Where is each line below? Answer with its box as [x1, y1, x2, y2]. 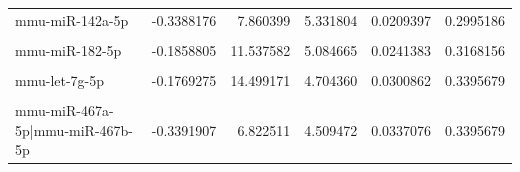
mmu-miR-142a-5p [15, 9, 129, 30]
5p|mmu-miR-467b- [15, 119, 134, 140]
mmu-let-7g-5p [15, 69, 105, 90]
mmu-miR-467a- [15, 100, 114, 121]
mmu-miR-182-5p [15, 39, 122, 60]
